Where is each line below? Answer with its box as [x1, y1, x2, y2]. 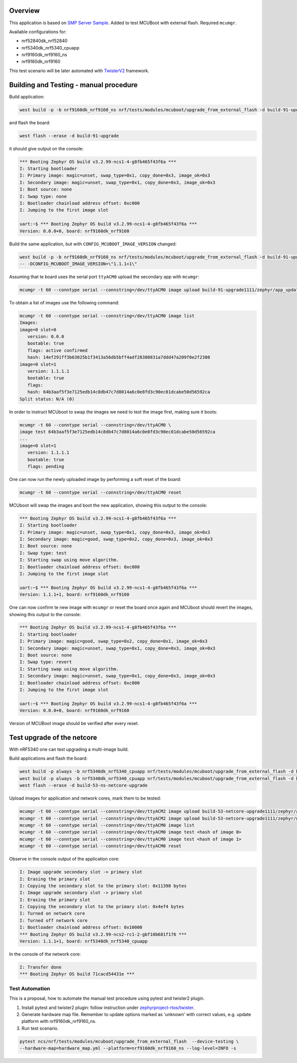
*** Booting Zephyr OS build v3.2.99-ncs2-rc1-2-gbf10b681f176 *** [19, 931, 187, 937]
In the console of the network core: [9, 951, 81, 957]
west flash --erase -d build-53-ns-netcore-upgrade [19, 782, 148, 788]
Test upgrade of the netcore [9, 733, 98, 742]
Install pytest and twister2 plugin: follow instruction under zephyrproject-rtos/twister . [21, 1005, 195, 1011]
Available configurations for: [9, 29, 67, 35]
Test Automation [9, 985, 50, 992]
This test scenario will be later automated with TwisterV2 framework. [9, 67, 149, 74]
